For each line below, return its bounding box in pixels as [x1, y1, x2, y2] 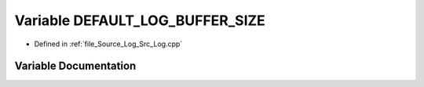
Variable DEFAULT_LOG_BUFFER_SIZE [14, 12, 266, 29]
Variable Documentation [14, 60, 137, 73]
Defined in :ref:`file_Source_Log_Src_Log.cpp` [34, 39, 183, 49]
